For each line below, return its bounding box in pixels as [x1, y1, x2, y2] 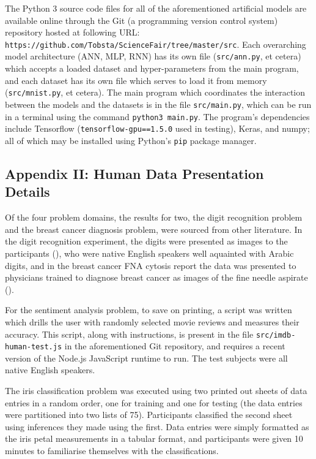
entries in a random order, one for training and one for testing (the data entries [5, 396, 303, 409]
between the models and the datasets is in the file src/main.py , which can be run [5, 97, 312, 110]
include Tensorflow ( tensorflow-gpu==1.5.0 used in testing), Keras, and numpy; [5, 122, 310, 135]
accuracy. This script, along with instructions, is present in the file [5, 327, 254, 340]
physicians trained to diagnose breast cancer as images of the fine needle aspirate [5, 271, 308, 284]
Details [5, 182, 50, 201]
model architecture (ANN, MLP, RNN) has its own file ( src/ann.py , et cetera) [5, 50, 301, 63]
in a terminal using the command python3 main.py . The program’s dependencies [5, 110, 310, 123]
